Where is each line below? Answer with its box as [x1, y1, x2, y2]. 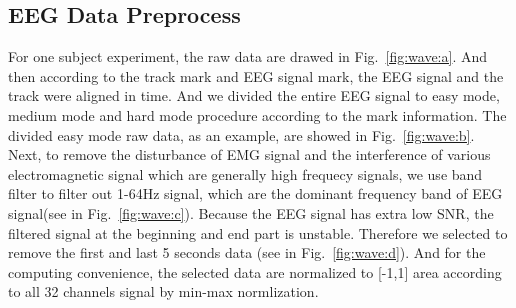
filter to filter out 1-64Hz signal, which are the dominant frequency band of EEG [8, 183, 503, 204]
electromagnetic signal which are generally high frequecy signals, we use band [8, 163, 483, 184]
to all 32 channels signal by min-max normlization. [8, 281, 319, 302]
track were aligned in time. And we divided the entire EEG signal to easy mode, [8, 85, 500, 106]
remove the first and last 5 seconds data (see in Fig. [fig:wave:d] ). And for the [8, 242, 486, 263]
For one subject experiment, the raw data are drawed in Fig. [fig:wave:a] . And [8, 46, 488, 67]
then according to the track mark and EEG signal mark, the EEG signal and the [8, 65, 504, 86]
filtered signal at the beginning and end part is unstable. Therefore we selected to [8, 222, 508, 243]
